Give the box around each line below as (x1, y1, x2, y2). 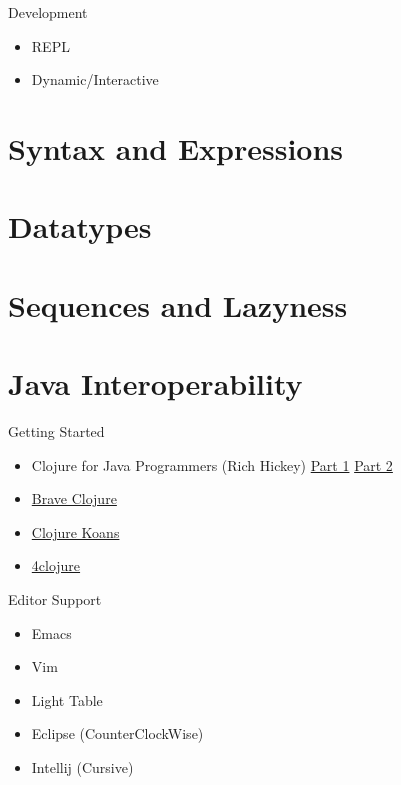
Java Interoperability (8, 363, 303, 404)
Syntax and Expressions (8, 127, 344, 168)
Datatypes (8, 206, 152, 247)
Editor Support (8, 589, 102, 609)
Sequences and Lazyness (8, 284, 348, 325)
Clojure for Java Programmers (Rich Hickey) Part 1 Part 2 (31, 454, 393, 475)
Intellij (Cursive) (31, 756, 134, 777)
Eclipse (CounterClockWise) (31, 723, 204, 744)
